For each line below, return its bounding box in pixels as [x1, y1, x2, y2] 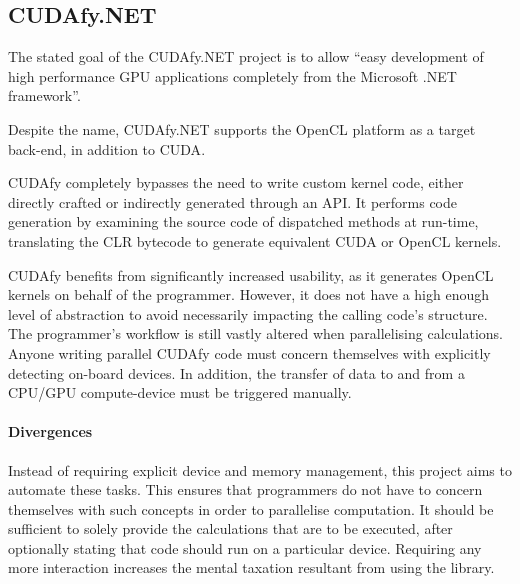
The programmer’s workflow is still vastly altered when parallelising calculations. [8, 323, 503, 344]
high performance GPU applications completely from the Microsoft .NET [8, 65, 457, 86]
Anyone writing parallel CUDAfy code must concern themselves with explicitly [8, 342, 491, 363]
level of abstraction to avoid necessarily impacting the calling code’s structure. [8, 303, 488, 324]
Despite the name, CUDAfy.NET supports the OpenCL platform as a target [8, 118, 476, 139]
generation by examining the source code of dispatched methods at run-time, [8, 211, 479, 232]
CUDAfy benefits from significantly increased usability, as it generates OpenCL [8, 264, 494, 285]
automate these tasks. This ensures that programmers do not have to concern [8, 479, 483, 500]
